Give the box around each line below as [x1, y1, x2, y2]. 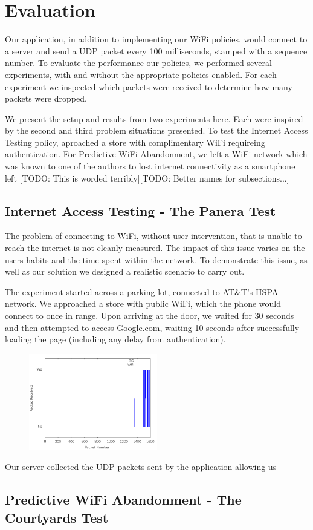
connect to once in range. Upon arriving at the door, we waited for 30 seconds [5, 309, 294, 322]
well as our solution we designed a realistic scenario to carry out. [5, 265, 245, 278]
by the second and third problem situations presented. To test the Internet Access [5, 124, 308, 137]
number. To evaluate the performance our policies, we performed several [5, 56, 272, 69]
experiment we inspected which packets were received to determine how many [5, 80, 292, 93]
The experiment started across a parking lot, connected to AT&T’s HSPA [5, 285, 279, 298]
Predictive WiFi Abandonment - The [5, 490, 242, 509]
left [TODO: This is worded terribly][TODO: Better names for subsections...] [5, 171, 289, 184]
